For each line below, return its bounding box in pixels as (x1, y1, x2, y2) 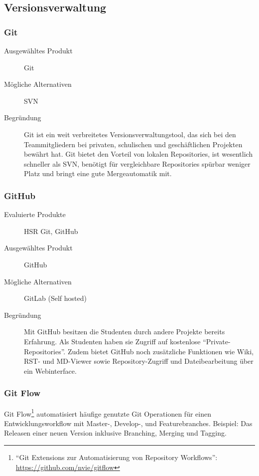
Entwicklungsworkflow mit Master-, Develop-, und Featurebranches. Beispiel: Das (4, 418, 253, 428)
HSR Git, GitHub (24, 226, 78, 236)
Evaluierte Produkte (4, 209, 66, 220)
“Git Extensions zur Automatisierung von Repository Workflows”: (15, 452, 218, 462)
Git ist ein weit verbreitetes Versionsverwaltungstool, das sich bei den (24, 129, 236, 139)
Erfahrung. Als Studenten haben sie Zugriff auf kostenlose (24, 336, 201, 346)
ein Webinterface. (24, 365, 77, 376)
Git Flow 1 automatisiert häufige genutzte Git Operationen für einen (4, 407, 211, 419)
